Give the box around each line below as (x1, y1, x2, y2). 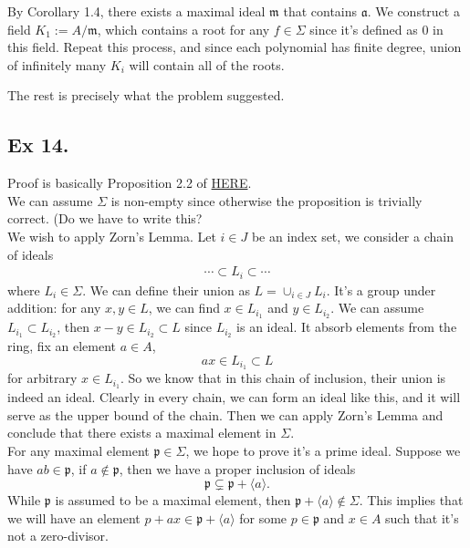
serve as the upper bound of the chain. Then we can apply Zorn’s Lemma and (7, 405, 444, 424)
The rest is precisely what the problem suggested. (7, 86, 285, 105)
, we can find (148, 298, 220, 317)
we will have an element (7, 508, 141, 527)
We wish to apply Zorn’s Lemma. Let (7, 226, 216, 245)
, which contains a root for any (97, 19, 270, 38)
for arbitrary (7, 368, 78, 388)
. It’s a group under (326, 280, 436, 299)
